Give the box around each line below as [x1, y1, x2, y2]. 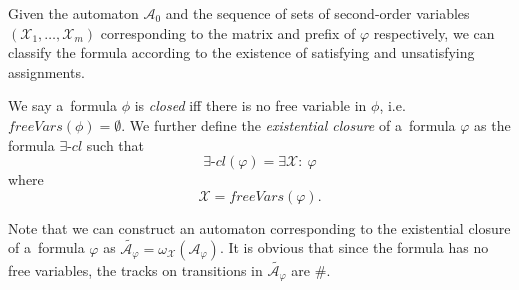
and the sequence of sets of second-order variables [165, 3, 470, 23]
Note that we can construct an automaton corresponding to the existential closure [8, 217, 511, 238]
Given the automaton [8, 3, 139, 23]
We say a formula [8, 95, 118, 116]
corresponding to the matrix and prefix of [100, 22, 356, 43]
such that [86, 134, 145, 155]
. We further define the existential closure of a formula [121, 114, 456, 135]
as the [474, 114, 511, 135]
